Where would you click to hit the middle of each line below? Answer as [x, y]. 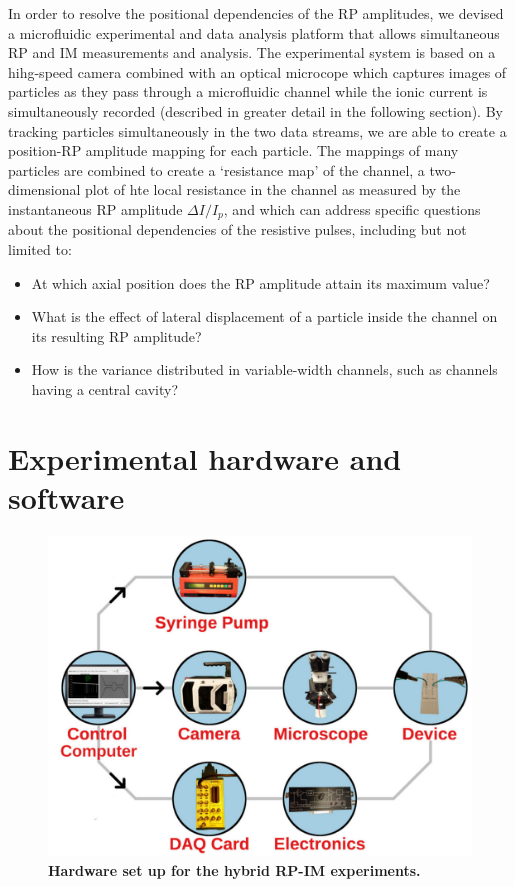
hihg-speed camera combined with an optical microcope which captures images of [257, 71]
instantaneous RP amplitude [95, 208]
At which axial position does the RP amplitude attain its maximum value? [260, 282]
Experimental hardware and [205, 457]
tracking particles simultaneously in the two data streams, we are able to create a [257, 130]
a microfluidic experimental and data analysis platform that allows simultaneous [254, 32]
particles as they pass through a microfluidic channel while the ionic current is [248, 91]
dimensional [44, 189]
